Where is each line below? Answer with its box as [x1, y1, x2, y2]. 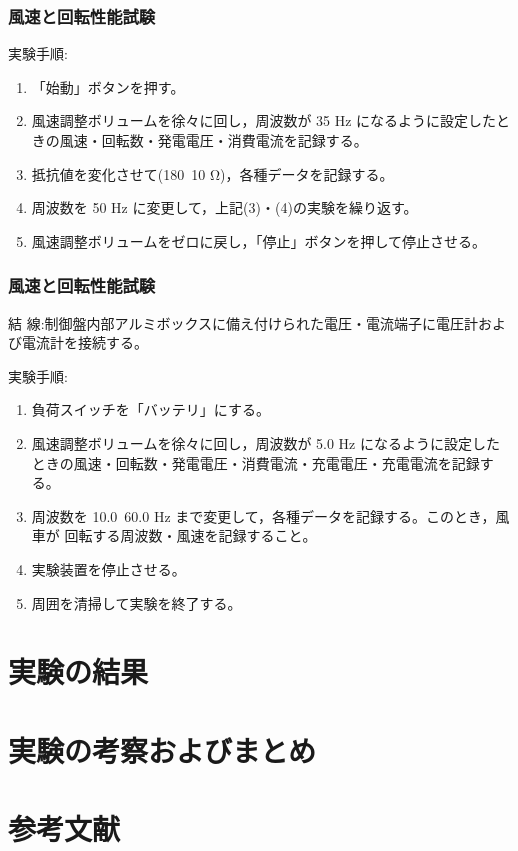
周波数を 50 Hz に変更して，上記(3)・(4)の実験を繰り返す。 [31, 197, 418, 218]
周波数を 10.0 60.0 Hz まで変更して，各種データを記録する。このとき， [31, 505, 496, 526]
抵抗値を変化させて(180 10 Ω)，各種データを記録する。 [31, 163, 394, 184]
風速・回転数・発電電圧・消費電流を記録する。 [59, 130, 368, 150]
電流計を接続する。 [21, 332, 148, 353]
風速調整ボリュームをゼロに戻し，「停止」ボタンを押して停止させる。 [31, 230, 486, 251]
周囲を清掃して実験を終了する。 [31, 592, 242, 613]
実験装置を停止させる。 [31, 558, 186, 579]
